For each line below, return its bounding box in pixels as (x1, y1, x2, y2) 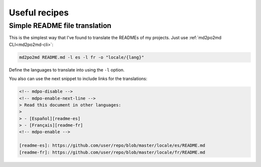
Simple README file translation (9, 21, 112, 30)
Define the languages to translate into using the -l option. (9, 67, 125, 72)
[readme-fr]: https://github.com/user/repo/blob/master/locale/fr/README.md (19, 150, 205, 155)
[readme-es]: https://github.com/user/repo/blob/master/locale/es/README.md (19, 143, 205, 148)
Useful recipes (9, 7, 69, 18)
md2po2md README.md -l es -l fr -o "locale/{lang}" (19, 55, 145, 60)
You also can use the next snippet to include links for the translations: (9, 76, 147, 82)
